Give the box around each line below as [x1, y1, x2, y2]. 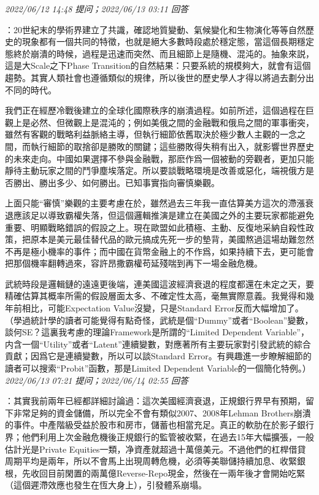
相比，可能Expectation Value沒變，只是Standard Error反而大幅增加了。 [21, 302, 304, 314]
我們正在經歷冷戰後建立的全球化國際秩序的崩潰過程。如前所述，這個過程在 [5, 104, 306, 117]
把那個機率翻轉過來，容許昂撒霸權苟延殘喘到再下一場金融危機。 [5, 257, 263, 270]
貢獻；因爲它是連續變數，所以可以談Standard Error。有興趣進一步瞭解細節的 [5, 349, 312, 362]
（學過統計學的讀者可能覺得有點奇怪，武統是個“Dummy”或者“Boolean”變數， [5, 313, 313, 326]
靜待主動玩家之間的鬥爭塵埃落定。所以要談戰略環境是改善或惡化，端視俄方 [5, 164, 306, 177]
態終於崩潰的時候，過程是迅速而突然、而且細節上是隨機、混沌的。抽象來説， [5, 47, 314, 60]
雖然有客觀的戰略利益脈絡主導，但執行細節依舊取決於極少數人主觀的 [5, 128, 280, 141]
